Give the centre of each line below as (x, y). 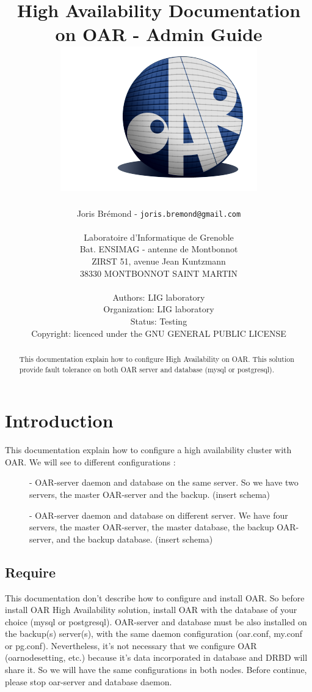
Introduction (59, 420)
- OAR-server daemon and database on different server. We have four (159, 515)
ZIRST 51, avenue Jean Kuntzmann (159, 261)
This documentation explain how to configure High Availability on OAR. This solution (157, 359)
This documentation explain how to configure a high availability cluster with (148, 450)
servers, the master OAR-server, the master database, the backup (152, 527)
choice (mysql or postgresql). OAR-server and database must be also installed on (156, 621)
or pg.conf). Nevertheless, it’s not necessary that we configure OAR (131, 645)
